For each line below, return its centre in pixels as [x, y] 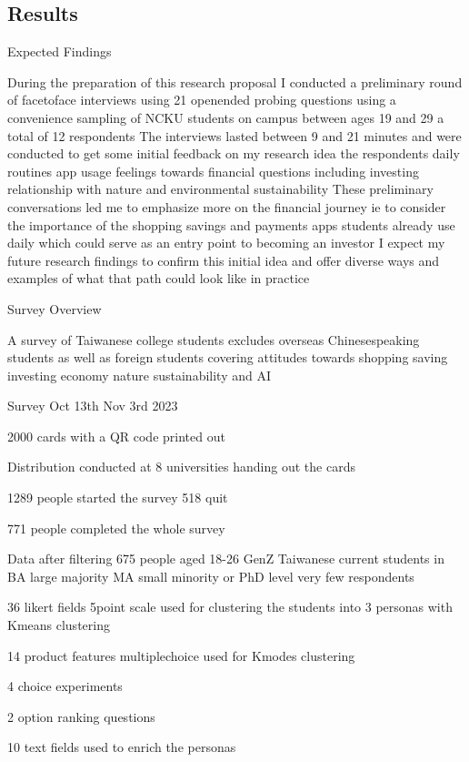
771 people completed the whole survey [116, 528]
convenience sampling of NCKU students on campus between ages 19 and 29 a [226, 117]
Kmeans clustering [59, 625]
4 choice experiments [65, 686]
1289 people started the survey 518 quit [118, 498]
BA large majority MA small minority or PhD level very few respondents [211, 576]
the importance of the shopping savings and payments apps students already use [231, 224]
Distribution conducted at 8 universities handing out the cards [181, 467]
